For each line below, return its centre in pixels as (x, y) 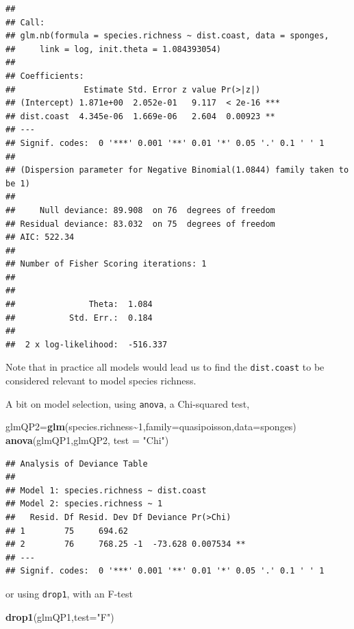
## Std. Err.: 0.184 (79, 318)
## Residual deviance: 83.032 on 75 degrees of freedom (140, 224)
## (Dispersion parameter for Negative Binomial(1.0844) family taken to (177, 170)
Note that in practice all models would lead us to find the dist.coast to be (165, 367)
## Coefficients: (45, 76)
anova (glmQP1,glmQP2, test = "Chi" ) (87, 440)
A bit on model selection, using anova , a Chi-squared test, (128, 403)
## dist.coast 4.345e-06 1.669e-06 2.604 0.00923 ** (140, 116)
